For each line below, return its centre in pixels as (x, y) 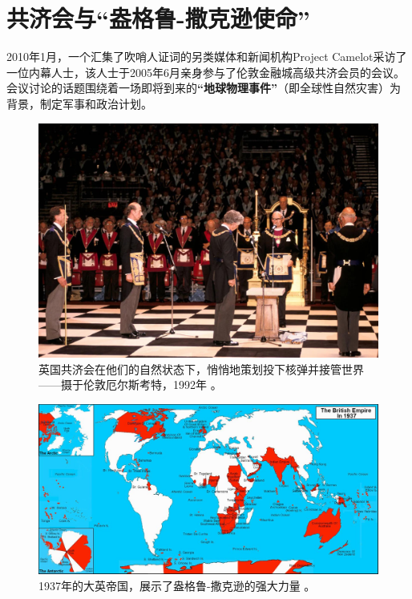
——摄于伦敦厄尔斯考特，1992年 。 (130, 384)
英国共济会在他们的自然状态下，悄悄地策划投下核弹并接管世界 (201, 368)
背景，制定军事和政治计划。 (79, 103)
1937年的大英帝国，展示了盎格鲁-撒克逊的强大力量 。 (177, 586)
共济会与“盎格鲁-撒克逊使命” (158, 18)
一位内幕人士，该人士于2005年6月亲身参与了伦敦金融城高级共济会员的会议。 (206, 72)
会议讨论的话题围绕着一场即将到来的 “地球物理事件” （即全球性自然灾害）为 (204, 88)
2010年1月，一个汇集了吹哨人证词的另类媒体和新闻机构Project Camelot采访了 (207, 57)
